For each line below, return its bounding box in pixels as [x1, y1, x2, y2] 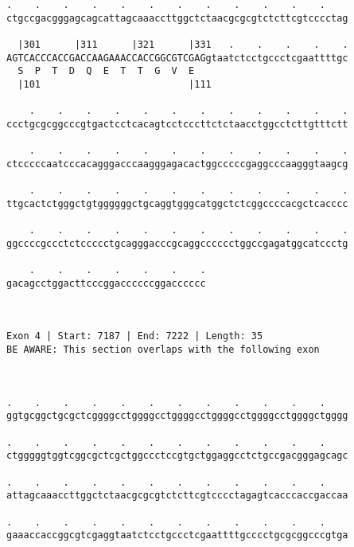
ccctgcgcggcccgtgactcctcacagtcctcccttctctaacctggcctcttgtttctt [6, 118, 348, 130]
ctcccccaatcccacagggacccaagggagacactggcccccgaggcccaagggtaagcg [6, 158, 348, 170]
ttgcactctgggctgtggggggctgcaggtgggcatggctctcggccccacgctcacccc [6, 197, 348, 209]
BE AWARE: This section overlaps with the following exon [6, 344, 320, 356]
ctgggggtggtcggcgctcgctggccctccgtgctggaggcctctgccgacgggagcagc [6, 450, 348, 462]
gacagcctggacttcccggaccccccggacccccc [6, 277, 206, 289]
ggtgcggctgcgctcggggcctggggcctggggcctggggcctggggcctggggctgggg [6, 410, 348, 422]
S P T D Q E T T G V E [18, 65, 195, 77]
